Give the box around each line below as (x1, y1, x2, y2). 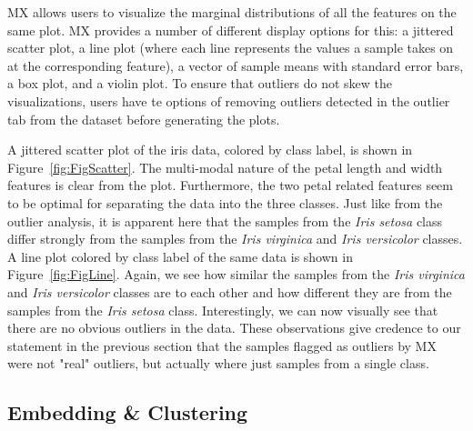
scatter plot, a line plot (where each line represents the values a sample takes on (7, 38, 454, 57)
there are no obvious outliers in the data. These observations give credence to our (7, 318, 461, 337)
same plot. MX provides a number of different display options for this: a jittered (7, 20, 454, 39)
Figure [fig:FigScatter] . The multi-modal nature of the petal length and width (7, 157, 443, 176)
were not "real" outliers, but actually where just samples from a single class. (7, 354, 429, 373)
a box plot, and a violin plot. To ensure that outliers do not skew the (7, 74, 393, 93)
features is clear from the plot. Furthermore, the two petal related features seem (7, 175, 453, 195)
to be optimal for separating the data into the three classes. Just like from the (7, 193, 443, 212)
